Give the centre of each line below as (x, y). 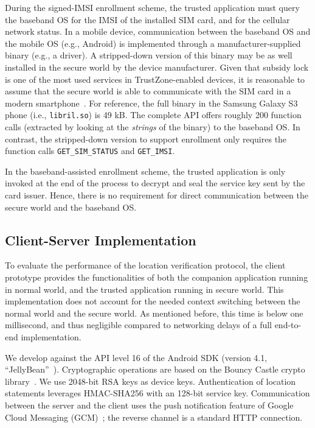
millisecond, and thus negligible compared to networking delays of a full (138, 325)
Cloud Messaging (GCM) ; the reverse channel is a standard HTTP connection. (154, 417)
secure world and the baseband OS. (71, 207)
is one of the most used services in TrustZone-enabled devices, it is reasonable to (155, 79)
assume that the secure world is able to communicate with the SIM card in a (148, 91)
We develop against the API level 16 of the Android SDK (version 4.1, (136, 357)
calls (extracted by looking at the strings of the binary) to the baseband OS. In (153, 127)
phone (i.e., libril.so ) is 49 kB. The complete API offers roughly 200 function (153, 115)
